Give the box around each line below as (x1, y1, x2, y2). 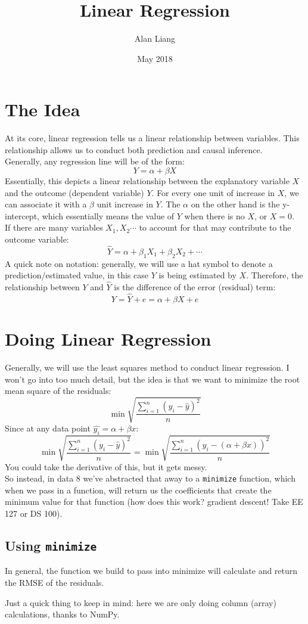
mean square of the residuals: (5, 384, 111, 397)
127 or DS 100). (5, 507, 63, 520)
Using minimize (5, 536, 97, 555)
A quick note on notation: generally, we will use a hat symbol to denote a (5, 257, 273, 269)
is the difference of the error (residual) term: (114, 281, 276, 293)
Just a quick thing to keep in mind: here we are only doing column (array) (5, 596, 276, 609)
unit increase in (97, 198, 153, 210)
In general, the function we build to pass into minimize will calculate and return (5, 564, 298, 577)
